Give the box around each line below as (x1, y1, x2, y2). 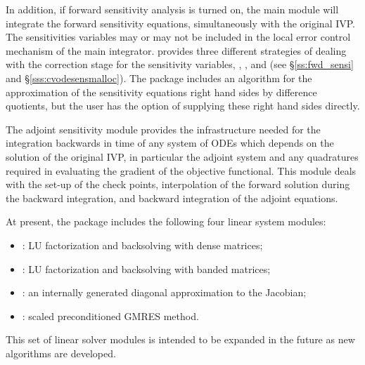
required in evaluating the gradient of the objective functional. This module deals (6, 163, 357, 178)
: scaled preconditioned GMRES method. (22, 308, 199, 323)
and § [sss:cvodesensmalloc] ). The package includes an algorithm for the (6, 70, 312, 85)
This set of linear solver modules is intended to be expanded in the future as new (6, 332, 355, 347)
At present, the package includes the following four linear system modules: (6, 214, 326, 229)
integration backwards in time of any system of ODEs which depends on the (6, 135, 334, 150)
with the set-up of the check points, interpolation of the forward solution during (6, 177, 350, 192)
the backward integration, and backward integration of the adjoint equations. (6, 190, 338, 205)
